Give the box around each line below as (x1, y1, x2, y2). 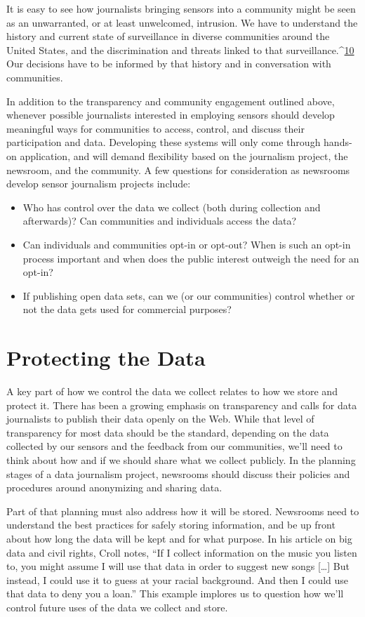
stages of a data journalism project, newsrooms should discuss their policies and (6, 466, 350, 481)
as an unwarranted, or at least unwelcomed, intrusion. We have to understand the (6, 15, 358, 29)
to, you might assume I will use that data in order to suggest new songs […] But (6, 559, 350, 573)
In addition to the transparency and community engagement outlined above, (6, 93, 335, 108)
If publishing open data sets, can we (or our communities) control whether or (22, 288, 355, 303)
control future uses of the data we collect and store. (6, 599, 228, 614)
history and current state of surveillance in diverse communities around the (6, 29, 330, 44)
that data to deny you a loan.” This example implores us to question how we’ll (6, 586, 344, 601)
